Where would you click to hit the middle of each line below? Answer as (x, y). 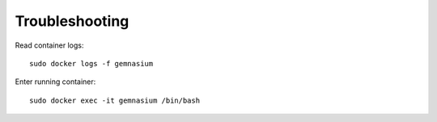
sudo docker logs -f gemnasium (91, 63)
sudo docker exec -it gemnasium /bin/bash (115, 100)
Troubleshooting (72, 21)
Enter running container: (55, 82)
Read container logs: (49, 45)
